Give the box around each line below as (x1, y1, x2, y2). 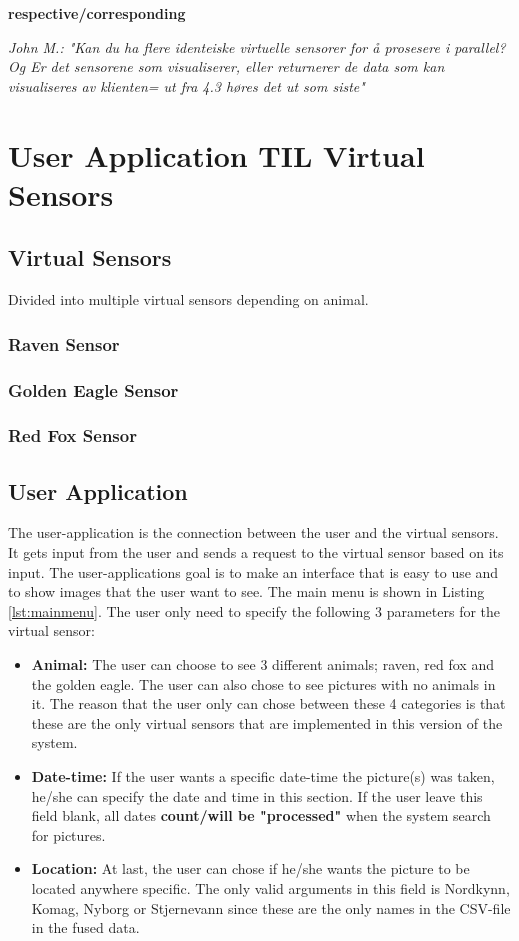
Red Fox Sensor (8, 423, 137, 448)
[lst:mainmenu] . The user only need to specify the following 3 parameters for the (8, 600, 501, 621)
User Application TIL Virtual (8, 134, 425, 175)
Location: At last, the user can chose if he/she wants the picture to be (31, 858, 470, 879)
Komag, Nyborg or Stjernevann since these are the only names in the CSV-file (31, 897, 511, 918)
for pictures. (31, 824, 106, 845)
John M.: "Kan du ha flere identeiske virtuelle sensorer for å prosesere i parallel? (8, 36, 506, 57)
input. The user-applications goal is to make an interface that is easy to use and (8, 561, 499, 582)
